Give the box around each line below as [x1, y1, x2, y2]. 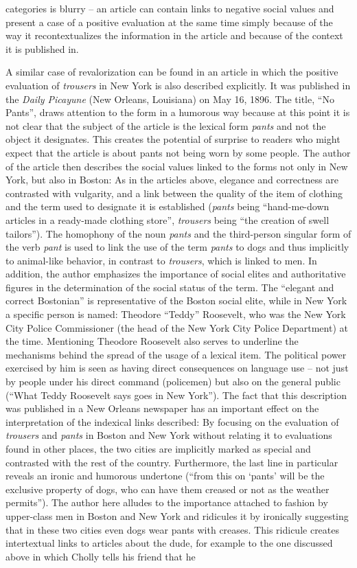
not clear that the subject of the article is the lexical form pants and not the [5, 118, 326, 133]
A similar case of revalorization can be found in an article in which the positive [5, 65, 338, 79]
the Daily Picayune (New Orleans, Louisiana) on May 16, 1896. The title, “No [5, 91, 334, 106]
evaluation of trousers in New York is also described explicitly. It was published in [5, 78, 351, 92]
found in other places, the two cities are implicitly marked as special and [5, 442, 311, 455]
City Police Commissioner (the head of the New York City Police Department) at [5, 320, 348, 334]
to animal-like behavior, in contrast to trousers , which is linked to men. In [5, 253, 317, 267]
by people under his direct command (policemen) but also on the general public [5, 374, 341, 389]
